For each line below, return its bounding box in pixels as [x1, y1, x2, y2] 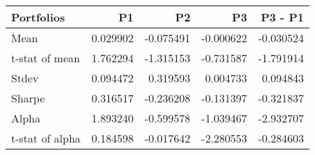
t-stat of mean [11, 50, 80, 66]
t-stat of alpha [11, 130, 81, 146]
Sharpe [11, 90, 45, 106]
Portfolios [11, 9, 65, 25]
